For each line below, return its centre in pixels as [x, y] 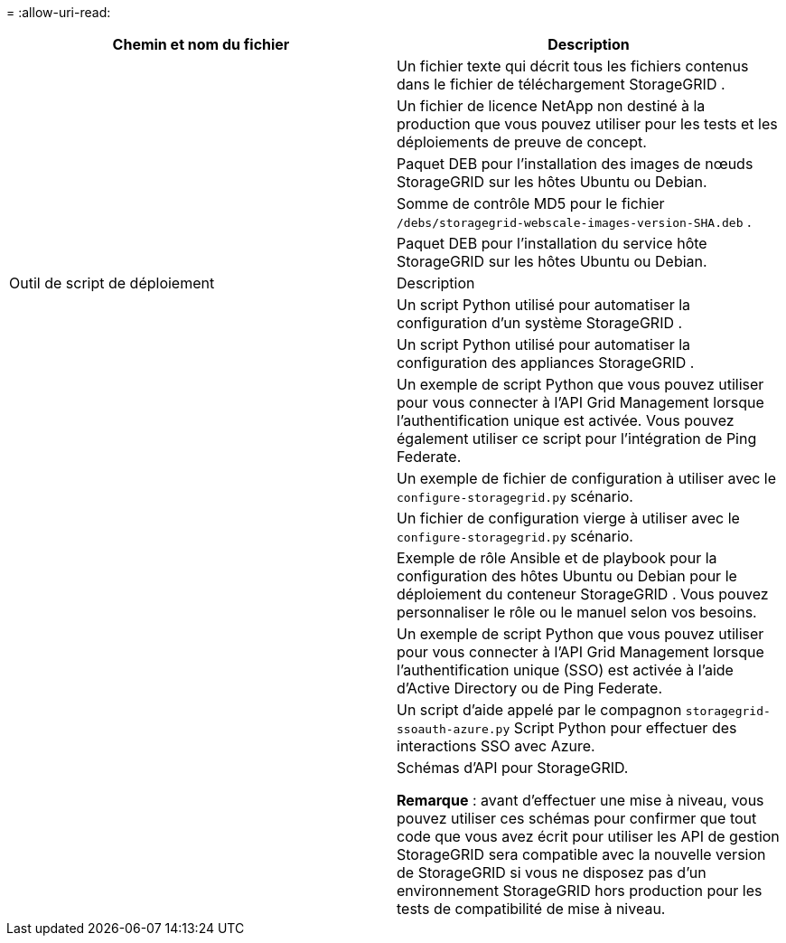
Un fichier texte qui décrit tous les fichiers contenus [573, 66]
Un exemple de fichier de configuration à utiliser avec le [587, 478]
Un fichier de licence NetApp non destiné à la [551, 106]
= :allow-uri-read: [59, 12]
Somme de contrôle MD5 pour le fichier [531, 203]
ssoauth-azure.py [454, 729]
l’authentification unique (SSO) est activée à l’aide [565, 670]
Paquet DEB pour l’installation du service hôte [552, 243]
